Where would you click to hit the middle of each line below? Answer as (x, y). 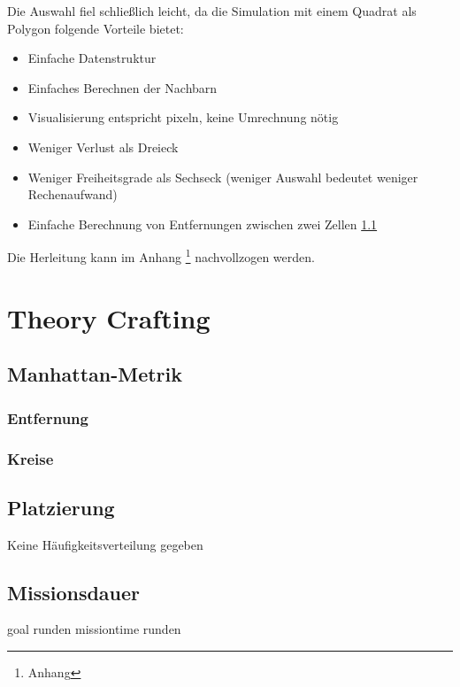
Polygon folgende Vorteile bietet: (96, 28)
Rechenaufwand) (73, 194)
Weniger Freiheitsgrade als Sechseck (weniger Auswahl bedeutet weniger (223, 177)
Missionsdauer (74, 592)
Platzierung (61, 507)
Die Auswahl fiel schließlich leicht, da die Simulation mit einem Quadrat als (212, 11)
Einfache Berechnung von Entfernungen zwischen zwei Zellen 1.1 (203, 224)
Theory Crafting (109, 317)
